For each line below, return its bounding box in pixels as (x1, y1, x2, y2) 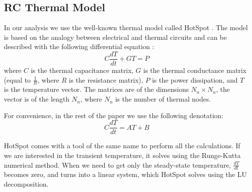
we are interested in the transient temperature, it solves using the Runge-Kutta (4, 150, 241, 160)
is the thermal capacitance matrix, (31, 65, 134, 75)
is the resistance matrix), (69, 74, 143, 85)
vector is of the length (4, 94, 70, 104)
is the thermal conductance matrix (143, 65, 247, 75)
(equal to (4, 74, 31, 85)
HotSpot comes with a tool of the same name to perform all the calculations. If (4, 140, 240, 151)
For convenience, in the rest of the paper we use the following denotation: (4, 110, 224, 120)
